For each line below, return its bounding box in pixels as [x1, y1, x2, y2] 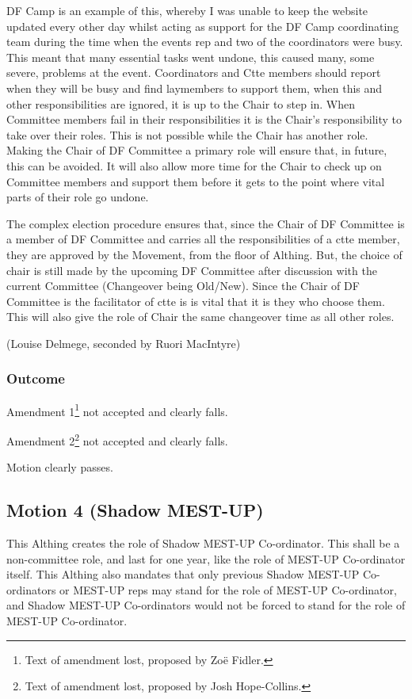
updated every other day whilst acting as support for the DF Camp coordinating [6, 17, 399, 34]
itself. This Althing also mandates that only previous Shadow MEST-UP [6, 566, 360, 582]
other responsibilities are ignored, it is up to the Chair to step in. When [6, 95, 356, 112]
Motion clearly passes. [6, 459, 113, 476]
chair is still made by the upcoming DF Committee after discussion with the [6, 262, 377, 278]
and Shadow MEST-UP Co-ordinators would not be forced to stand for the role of [6, 597, 406, 613]
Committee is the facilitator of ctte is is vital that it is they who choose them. [6, 292, 385, 309]
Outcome [6, 369, 65, 388]
